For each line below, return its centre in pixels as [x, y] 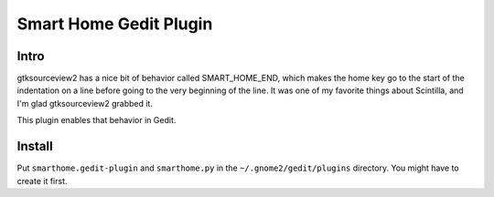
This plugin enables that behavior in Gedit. [97, 120]
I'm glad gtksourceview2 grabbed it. [85, 103]
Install [35, 146]
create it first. [42, 181]
